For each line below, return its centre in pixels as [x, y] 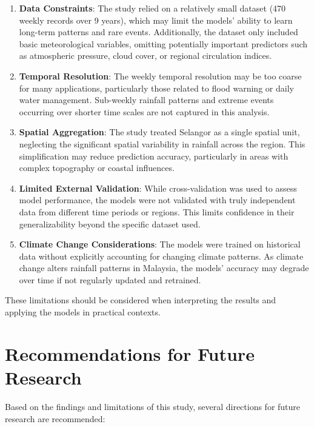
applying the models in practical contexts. [83, 312]
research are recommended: [55, 418]
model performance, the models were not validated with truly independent [157, 200]
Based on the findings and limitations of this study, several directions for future [153, 406]
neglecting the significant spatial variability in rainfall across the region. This [162, 143]
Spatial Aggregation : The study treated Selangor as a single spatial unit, [159, 132]
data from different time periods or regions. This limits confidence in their [157, 211]
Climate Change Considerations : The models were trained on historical [160, 244]
